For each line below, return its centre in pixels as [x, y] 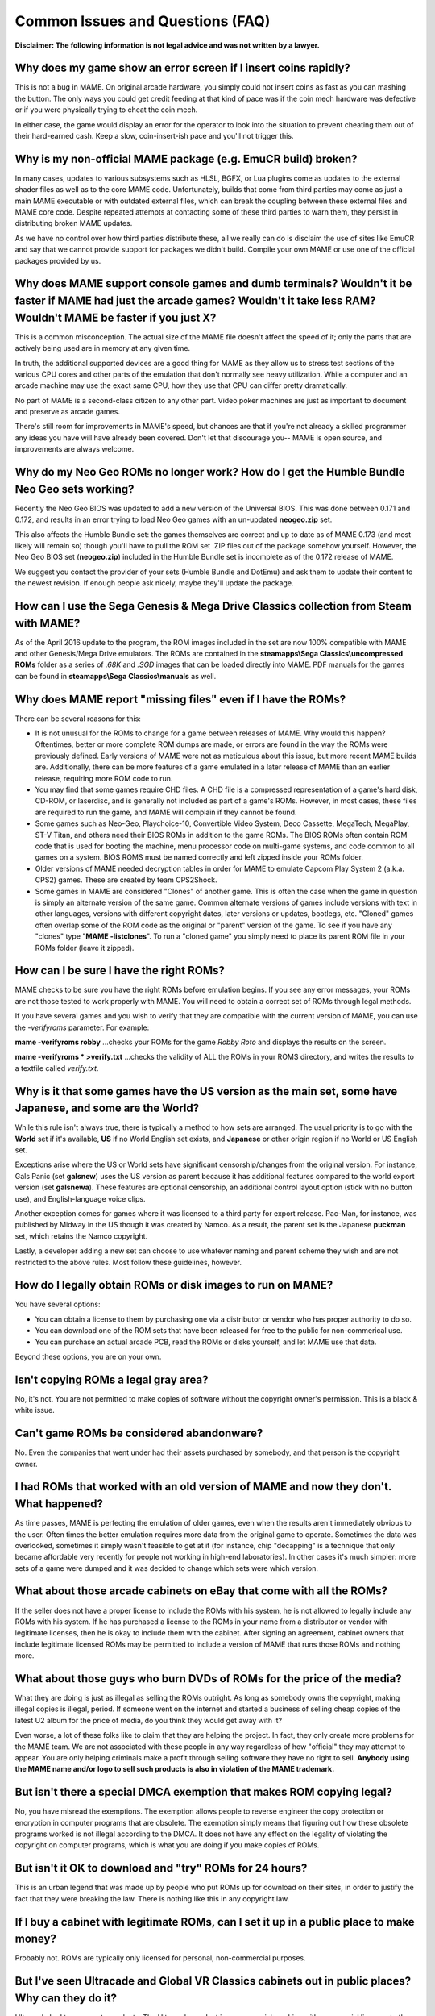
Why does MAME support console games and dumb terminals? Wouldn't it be [213, 283]
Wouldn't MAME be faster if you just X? [116, 317]
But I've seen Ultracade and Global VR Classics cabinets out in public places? [213, 1981]
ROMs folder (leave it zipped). [85, 948]
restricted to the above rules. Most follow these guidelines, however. [128, 1262]
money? [35, 1939]
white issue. [35, 1410]
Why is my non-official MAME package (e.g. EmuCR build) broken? [186, 158]
